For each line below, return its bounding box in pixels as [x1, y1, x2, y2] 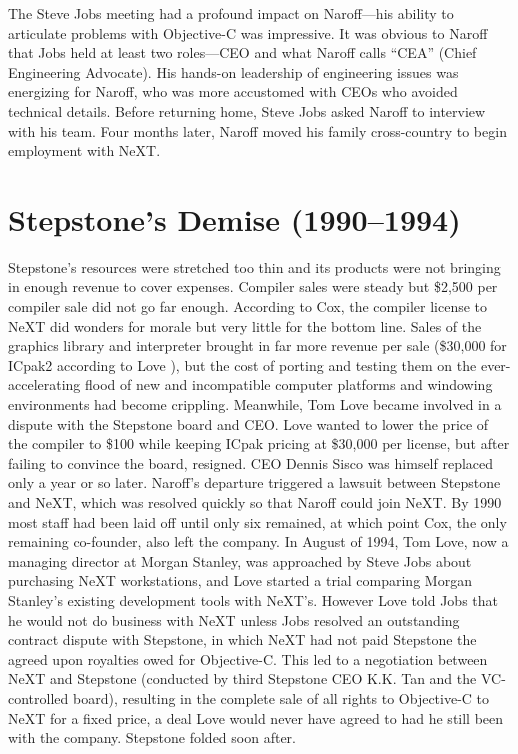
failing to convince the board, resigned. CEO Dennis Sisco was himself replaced [8, 452, 494, 473]
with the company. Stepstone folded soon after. [8, 727, 296, 748]
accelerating [8, 374, 81, 395]
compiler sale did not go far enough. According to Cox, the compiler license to [8, 296, 488, 317]
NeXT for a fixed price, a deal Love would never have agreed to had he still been [8, 707, 504, 728]
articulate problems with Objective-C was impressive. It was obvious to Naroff [8, 22, 488, 43]
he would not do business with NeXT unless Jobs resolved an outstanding [8, 609, 460, 630]
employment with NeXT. [8, 140, 161, 161]
